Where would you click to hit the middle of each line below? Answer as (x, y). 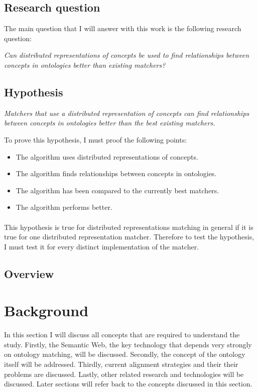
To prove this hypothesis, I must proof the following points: (96, 139)
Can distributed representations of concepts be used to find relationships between (127, 55)
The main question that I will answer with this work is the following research (123, 28)
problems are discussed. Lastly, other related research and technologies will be (124, 374)
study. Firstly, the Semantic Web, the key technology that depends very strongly (128, 344)
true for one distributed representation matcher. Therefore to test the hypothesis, (129, 237)
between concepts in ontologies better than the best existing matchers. (110, 123)
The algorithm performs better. (64, 207)
